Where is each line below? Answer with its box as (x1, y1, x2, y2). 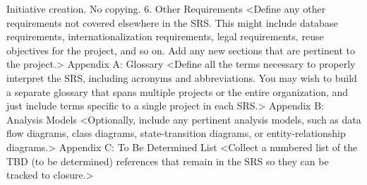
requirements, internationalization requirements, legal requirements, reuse (6, 29, 324, 44)
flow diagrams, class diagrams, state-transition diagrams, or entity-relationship (6, 126, 346, 141)
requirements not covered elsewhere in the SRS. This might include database (6, 15, 338, 30)
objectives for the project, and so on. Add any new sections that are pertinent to (6, 42, 355, 57)
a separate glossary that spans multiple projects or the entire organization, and (6, 84, 349, 99)
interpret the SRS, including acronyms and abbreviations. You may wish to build (6, 70, 357, 85)
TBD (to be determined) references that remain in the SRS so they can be (6, 153, 329, 168)
